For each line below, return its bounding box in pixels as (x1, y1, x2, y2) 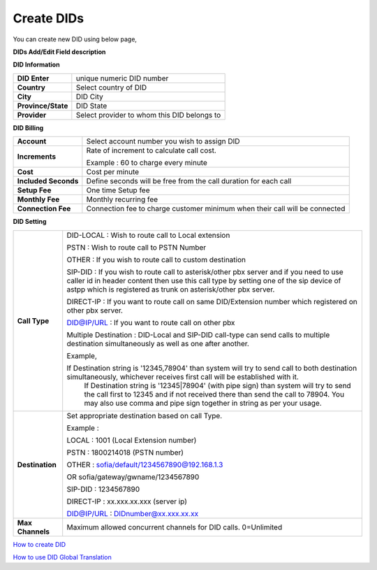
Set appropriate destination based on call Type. (66, 411, 223, 420)
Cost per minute (86, 167, 140, 177)
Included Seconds (17, 176, 79, 186)
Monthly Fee (17, 194, 60, 204)
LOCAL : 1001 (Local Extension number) (66, 435, 197, 445)
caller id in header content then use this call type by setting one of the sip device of (66, 276, 341, 285)
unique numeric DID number (75, 73, 169, 83)
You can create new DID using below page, (13, 35, 138, 43)
